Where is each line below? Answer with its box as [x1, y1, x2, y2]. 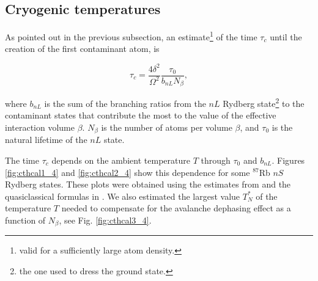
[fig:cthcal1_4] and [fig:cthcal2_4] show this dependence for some [5, 166, 250, 178]
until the [270, 30, 302, 43]
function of [5, 213, 46, 226]
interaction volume [5, 120, 75, 133]
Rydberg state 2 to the [223, 95, 305, 109]
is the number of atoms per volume [101, 120, 232, 133]
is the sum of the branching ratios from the [44, 97, 206, 109]
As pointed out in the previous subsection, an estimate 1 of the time [5, 29, 257, 43]
